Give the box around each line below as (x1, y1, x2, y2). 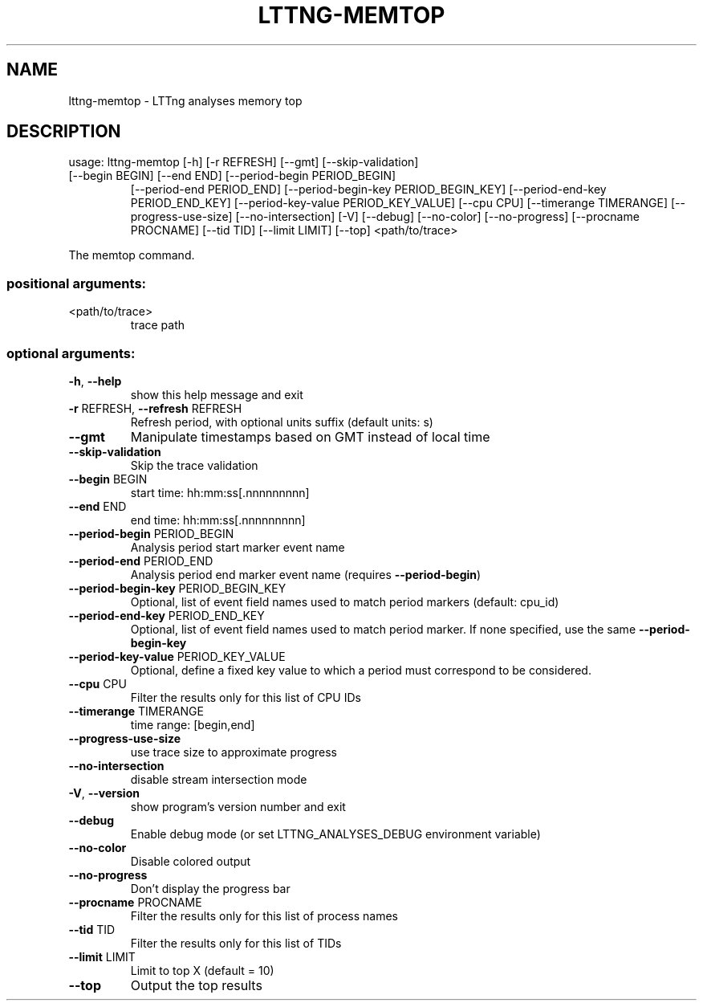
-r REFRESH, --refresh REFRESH (68, 401, 242, 415)
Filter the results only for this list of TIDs (130, 936, 342, 950)
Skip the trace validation (130, 458, 258, 472)
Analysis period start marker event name (130, 540, 345, 554)
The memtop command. (68, 248, 195, 263)
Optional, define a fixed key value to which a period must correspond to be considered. (130, 662, 591, 677)
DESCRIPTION (6, 121, 121, 142)
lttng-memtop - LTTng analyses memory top (68, 93, 303, 108)
